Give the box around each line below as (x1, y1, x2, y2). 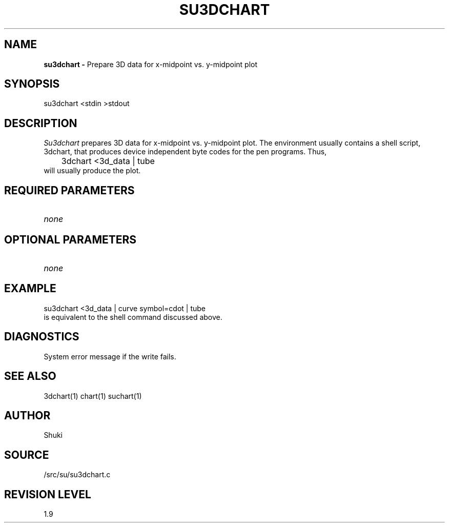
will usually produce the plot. (44, 166, 141, 175)
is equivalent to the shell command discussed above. (44, 312, 222, 321)
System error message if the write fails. (44, 352, 176, 361)
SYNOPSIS (4, 77, 60, 91)
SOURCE (4, 448, 49, 461)
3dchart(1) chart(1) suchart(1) (44, 391, 142, 400)
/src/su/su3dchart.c (44, 470, 111, 479)
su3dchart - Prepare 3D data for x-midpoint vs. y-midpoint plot (44, 59, 258, 69)
